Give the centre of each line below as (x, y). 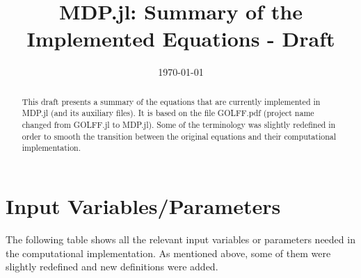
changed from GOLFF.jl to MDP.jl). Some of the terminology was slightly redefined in (179, 125)
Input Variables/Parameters (143, 205)
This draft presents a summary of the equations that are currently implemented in (171, 101)
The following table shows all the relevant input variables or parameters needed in (180, 239)
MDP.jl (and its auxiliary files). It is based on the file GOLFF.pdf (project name (168, 113)
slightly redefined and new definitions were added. (112, 267)
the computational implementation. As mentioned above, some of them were (168, 253)
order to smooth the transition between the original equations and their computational (179, 136)
